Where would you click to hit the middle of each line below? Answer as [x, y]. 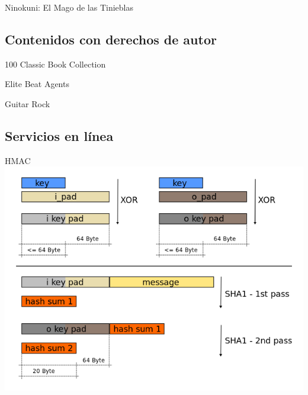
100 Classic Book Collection [55, 64]
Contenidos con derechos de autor [111, 39]
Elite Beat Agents [37, 84]
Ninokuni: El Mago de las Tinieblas [69, 7]
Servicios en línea [59, 135]
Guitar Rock [28, 103]
